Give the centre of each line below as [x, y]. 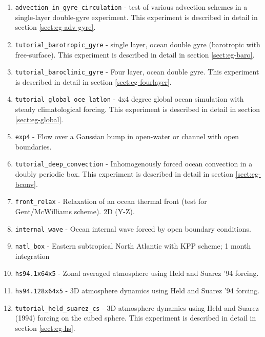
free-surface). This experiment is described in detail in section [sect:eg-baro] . [135, 54]
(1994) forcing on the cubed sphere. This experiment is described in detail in [136, 318]
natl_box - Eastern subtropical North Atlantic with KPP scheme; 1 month [133, 246]
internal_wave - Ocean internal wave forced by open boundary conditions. [133, 228]
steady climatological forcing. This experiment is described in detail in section [138, 109]
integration [32, 256]
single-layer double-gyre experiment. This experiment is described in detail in [136, 17]
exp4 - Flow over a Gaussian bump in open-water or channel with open [127, 136]
